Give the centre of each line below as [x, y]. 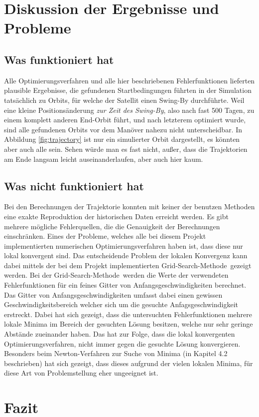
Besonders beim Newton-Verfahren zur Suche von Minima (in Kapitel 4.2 [116, 353]
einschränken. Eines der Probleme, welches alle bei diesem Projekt [105, 236]
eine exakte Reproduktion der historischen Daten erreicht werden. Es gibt [116, 216]
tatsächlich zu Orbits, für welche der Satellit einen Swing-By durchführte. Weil [124, 100]
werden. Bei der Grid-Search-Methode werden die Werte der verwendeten [116, 275]
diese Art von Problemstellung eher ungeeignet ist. [81, 373]
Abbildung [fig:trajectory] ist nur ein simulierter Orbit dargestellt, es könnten [122, 139]
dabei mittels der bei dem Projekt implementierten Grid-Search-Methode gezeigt [128, 265]
